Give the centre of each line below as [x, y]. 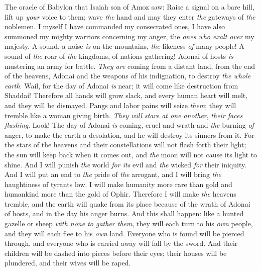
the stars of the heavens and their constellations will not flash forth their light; [125, 145]
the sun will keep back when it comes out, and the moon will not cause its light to [131, 154]
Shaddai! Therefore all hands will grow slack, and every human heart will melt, [126, 95]
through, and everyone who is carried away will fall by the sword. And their [121, 243]
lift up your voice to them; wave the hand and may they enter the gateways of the [130, 16]
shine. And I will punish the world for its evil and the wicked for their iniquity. [126, 164]
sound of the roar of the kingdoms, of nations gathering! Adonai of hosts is [119, 56]
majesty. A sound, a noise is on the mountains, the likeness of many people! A [124, 46]
